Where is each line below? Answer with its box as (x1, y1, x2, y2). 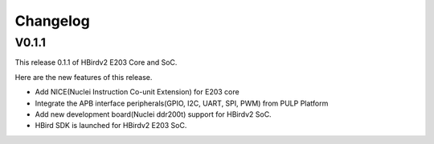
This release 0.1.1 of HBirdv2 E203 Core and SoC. (14, 58, 178, 67)
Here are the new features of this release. (14, 72, 153, 82)
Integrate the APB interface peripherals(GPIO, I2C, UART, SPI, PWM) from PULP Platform (35, 98, 329, 108)
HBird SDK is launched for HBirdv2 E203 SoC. (35, 121, 187, 130)
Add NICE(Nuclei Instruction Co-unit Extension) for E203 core (35, 87, 240, 97)
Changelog (14, 12, 90, 30)
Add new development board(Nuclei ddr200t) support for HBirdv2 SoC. (35, 109, 272, 119)
